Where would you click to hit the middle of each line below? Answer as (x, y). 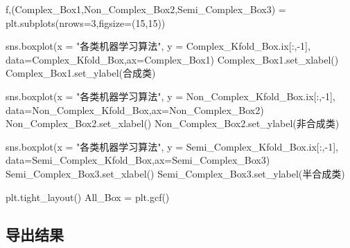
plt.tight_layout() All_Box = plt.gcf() (88, 197)
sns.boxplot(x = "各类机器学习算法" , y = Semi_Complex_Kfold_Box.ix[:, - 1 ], (172, 146)
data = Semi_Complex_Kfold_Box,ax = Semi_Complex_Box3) (138, 160)
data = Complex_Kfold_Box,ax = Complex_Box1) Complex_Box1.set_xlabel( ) (172, 59)
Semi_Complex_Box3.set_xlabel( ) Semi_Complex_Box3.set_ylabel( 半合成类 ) (175, 173)
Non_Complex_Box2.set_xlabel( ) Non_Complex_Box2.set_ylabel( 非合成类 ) (173, 123)
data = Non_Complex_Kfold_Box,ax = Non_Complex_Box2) (135, 109)
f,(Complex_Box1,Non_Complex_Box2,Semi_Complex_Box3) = (146, 9)
